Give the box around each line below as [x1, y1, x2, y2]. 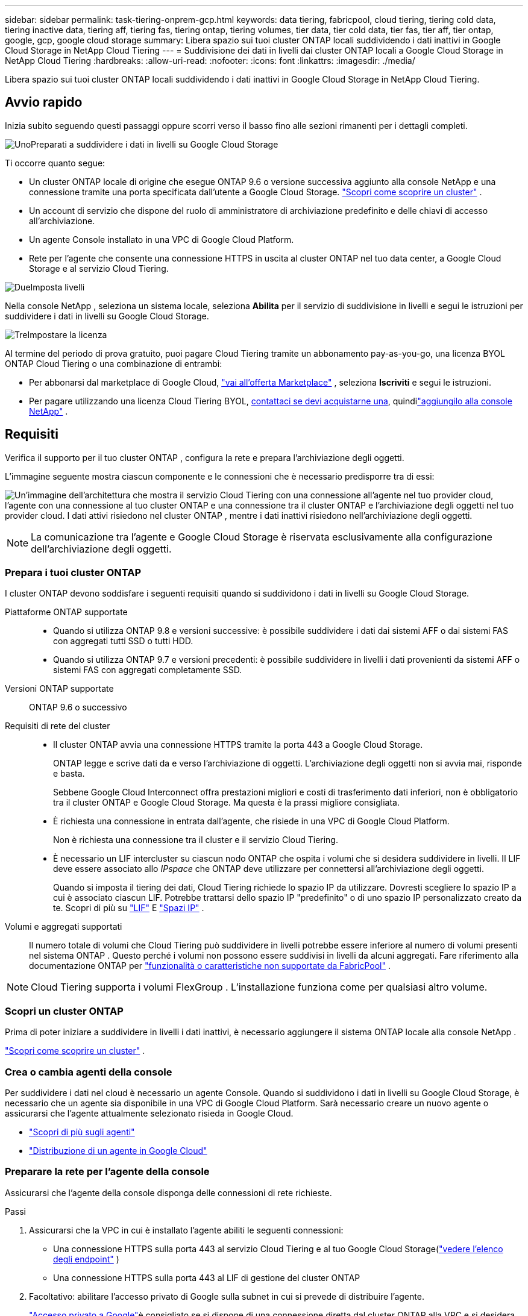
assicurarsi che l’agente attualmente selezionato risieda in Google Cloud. [5, 1108, 294, 1118]
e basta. [53, 768, 85, 779]
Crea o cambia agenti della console [5, 1065, 172, 1078]
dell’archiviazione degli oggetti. [31, 542, 172, 555]
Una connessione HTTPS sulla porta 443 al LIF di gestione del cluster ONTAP [53, 1272, 360, 1283]
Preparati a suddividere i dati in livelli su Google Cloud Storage [31, 139, 278, 149]
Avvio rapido [5, 95, 83, 110]
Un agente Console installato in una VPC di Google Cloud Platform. [29, 234, 294, 245]
